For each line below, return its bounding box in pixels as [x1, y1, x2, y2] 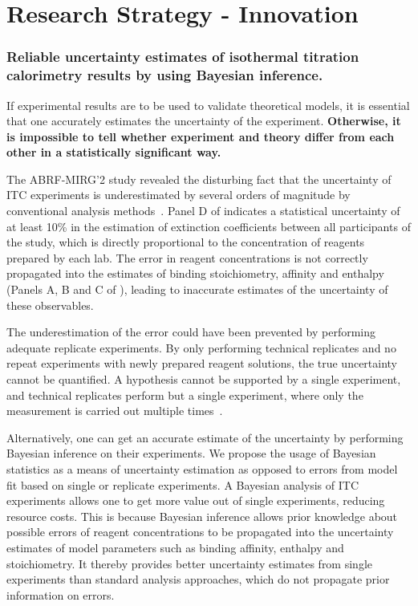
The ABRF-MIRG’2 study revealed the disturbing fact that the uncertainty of [6, 170, 392, 187]
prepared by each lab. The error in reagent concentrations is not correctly [6, 249, 368, 266]
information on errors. [6, 586, 115, 603]
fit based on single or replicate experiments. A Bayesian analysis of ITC [6, 476, 359, 493]
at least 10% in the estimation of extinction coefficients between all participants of [6, 218, 411, 234]
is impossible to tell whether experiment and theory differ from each [6, 128, 395, 144]
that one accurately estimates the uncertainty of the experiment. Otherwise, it [6, 112, 401, 129]
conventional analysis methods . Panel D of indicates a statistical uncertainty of [6, 202, 400, 219]
